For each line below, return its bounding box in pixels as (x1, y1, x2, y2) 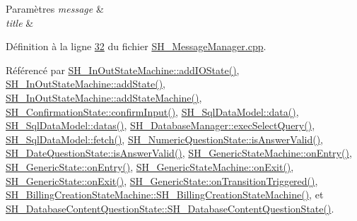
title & (6, 15, 34, 30)
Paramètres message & (6, 1, 104, 16)
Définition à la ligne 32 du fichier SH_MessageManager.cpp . (6, 39, 267, 54)
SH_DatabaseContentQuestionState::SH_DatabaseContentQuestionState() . (6, 201, 334, 215)
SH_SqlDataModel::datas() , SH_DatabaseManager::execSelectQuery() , (6, 118, 315, 133)
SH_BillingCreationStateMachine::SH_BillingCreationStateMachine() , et (6, 187, 324, 202)
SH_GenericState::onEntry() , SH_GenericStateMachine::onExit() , (6, 159, 294, 174)
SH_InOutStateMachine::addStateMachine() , (6, 90, 202, 104)
